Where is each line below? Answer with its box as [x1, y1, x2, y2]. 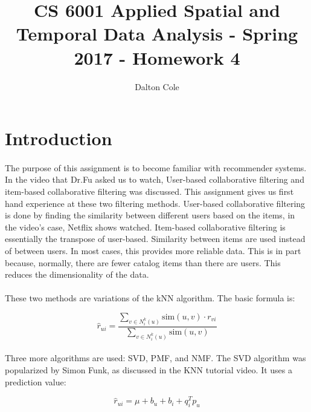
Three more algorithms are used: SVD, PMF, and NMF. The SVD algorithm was [5, 352, 306, 364]
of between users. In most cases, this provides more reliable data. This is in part [5, 244, 301, 257]
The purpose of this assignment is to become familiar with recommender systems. [5, 161, 307, 174]
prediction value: [5, 375, 66, 388]
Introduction [5, 126, 112, 151]
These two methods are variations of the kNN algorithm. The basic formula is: [5, 292, 295, 304]
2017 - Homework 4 [74, 45, 240, 70]
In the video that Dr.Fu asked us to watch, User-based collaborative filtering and [5, 173, 304, 186]
